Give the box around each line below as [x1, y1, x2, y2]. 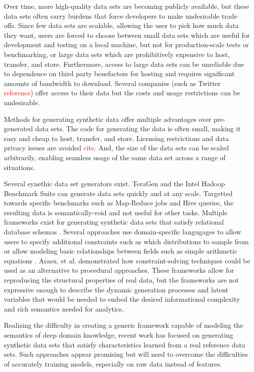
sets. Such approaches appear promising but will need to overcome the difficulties [4, 349, 248, 359]
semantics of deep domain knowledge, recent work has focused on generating [4, 330, 233, 340]
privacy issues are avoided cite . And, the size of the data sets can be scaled [4, 143, 229, 153]
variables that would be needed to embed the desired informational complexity [4, 294, 240, 304]
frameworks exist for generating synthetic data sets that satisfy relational [4, 217, 224, 227]
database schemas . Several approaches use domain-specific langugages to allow [4, 227, 241, 237]
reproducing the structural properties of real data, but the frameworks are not [4, 275, 239, 285]
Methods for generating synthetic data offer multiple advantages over [4, 114, 211, 124]
